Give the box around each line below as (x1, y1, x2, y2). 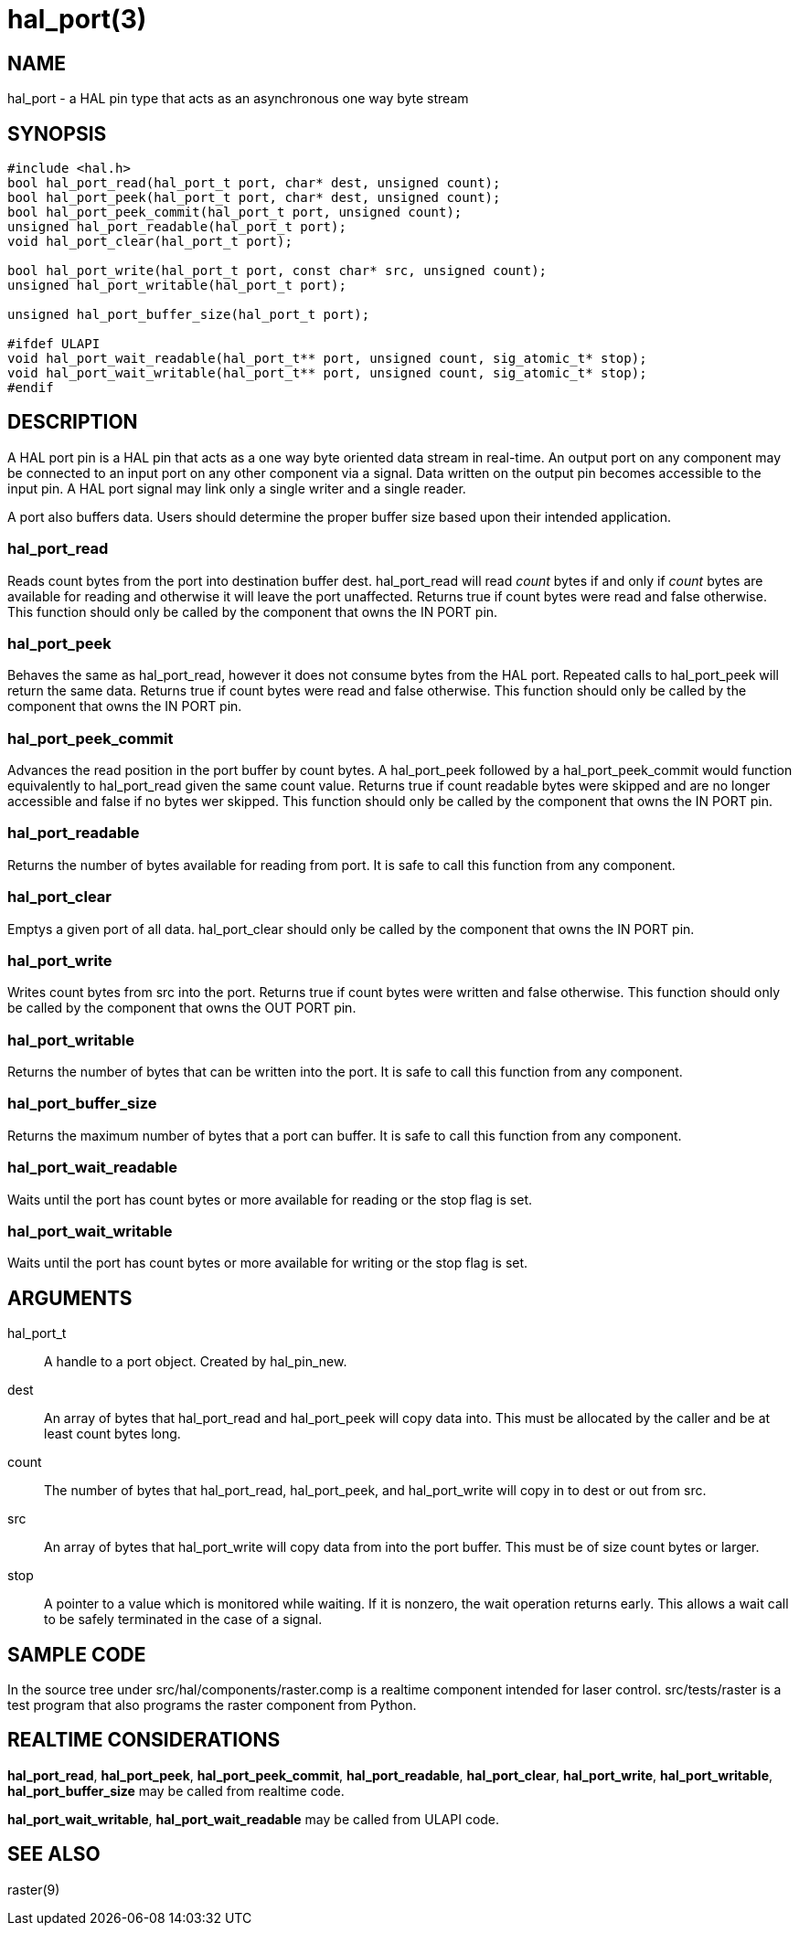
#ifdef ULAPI (7, 336, 101, 352)
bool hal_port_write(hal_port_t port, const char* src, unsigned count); (7, 263, 548, 279)
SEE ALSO (7, 1843, 101, 1866)
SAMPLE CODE (7, 1642, 146, 1666)
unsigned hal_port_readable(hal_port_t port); (7, 219, 346, 235)
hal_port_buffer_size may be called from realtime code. (7, 1782, 345, 1799)
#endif (7, 380, 54, 396)
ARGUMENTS (7, 1286, 133, 1310)
